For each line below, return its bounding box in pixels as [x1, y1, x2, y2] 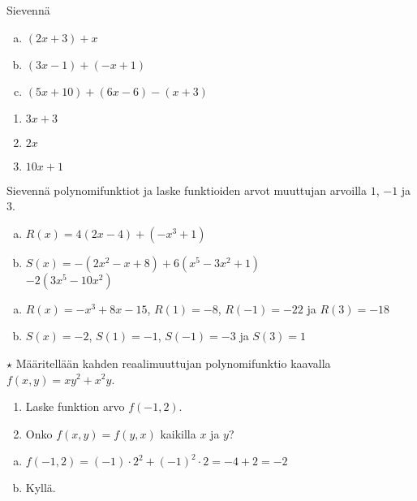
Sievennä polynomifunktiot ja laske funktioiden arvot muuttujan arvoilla [6, 181, 367, 198]
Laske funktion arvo [25, 398, 125, 415]
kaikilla [160, 425, 196, 442]
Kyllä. [25, 479, 56, 496]
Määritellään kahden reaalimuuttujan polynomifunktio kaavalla [15, 354, 331, 371]
